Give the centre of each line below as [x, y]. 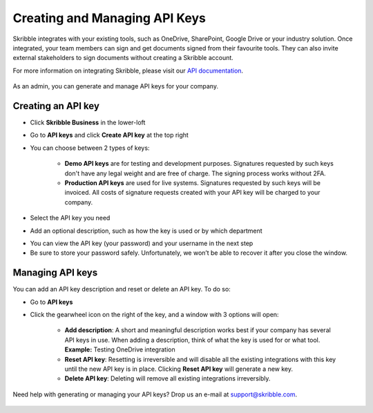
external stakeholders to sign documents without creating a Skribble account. [123, 58]
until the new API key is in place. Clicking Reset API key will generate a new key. [179, 369]
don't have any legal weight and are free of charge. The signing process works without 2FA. [195, 173]
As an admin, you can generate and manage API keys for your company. [116, 86]
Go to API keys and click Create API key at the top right [109, 135]
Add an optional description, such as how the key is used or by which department [146, 231]
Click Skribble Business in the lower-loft [88, 123]
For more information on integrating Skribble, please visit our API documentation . [128, 70]
